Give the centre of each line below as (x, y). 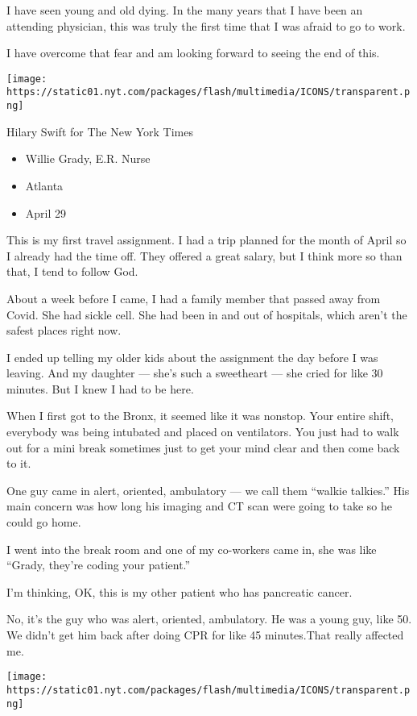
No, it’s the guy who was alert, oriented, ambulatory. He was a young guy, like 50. (209, 619)
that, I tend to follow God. (72, 271)
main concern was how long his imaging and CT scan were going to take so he (200, 506)
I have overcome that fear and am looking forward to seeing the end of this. (193, 53)
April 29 (46, 212)
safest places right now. (64, 330)
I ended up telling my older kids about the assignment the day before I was (192, 357)
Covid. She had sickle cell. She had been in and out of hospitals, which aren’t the (207, 314)
